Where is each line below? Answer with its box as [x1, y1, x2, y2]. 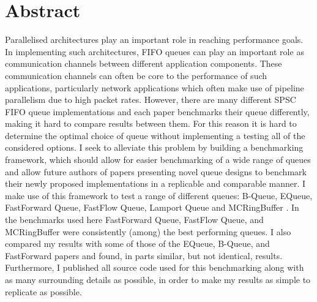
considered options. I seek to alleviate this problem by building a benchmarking [5, 141, 304, 154]
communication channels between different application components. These [5, 57, 282, 70]
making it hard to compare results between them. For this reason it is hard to [5, 117, 297, 130]
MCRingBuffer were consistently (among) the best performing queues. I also [5, 225, 291, 238]
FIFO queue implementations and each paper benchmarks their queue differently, [5, 105, 310, 118]
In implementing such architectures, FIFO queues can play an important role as [5, 45, 304, 58]
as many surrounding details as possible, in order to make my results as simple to [5, 273, 311, 285]
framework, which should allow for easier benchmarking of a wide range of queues [5, 153, 311, 166]
